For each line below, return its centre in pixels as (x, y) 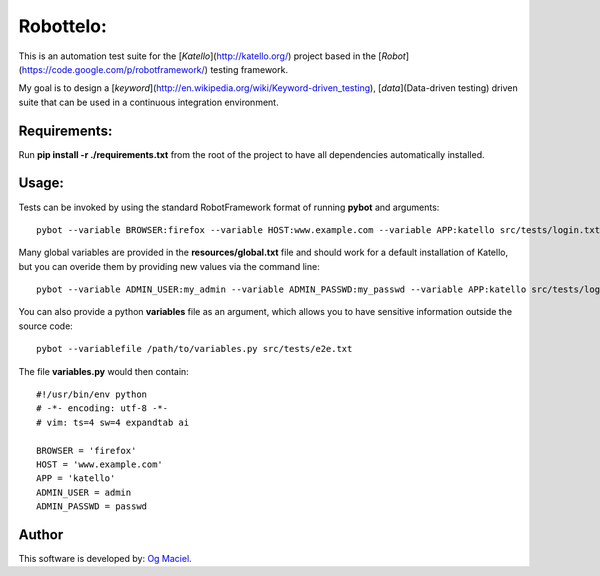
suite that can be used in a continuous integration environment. (148, 102)
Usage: (41, 183)
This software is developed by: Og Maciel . (105, 559)
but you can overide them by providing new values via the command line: (169, 266)
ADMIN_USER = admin (84, 492)
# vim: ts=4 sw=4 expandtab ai (113, 422)
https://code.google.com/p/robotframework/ (113, 69)
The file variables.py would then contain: (103, 371)
